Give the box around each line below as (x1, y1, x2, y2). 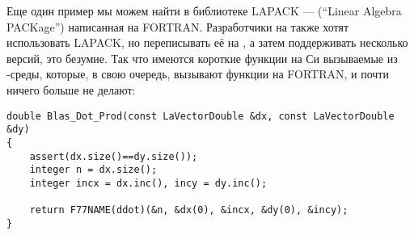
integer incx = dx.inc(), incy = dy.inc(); (29, 177, 268, 189)
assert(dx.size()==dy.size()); (29, 150, 198, 162)
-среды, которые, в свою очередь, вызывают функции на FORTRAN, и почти (6, 65, 389, 82)
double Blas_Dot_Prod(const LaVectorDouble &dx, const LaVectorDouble (6, 110, 395, 122)
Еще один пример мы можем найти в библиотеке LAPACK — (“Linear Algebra (6, 2, 402, 19)
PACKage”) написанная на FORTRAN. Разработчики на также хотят (6, 18, 349, 35)
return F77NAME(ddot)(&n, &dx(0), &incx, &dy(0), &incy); (29, 204, 349, 216)
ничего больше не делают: (6, 81, 136, 98)
